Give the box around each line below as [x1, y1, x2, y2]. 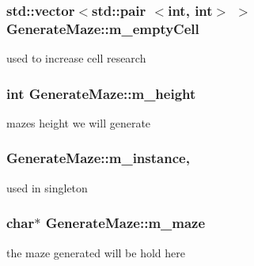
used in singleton [6, 179, 88, 196]
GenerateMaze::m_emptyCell [6, 18, 199, 38]
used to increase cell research [6, 50, 146, 66]
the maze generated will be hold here [6, 244, 186, 260]
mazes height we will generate [6, 114, 151, 131]
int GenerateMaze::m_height [6, 83, 196, 103]
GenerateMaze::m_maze [45, 213, 206, 233]
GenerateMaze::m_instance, [6, 148, 190, 168]
